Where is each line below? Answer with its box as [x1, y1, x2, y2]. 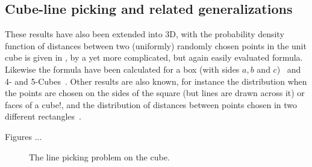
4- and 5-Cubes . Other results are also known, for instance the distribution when [5, 74, 307, 87]
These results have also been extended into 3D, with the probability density [5, 28, 284, 40]
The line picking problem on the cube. [29, 150, 170, 163]
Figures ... [5, 130, 42, 142]
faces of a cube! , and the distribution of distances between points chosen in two [5, 98, 298, 111]
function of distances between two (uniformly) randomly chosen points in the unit [5, 39, 307, 52]
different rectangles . [5, 110, 81, 123]
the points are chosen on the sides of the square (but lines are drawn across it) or [5, 87, 305, 99]
